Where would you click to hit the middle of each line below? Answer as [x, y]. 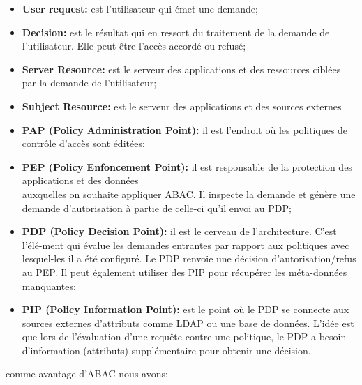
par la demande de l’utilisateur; [89, 83]
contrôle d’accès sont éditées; [83, 143]
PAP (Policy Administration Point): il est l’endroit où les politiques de [185, 129]
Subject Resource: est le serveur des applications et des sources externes [182, 106]
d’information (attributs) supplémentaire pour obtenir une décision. [166, 350]
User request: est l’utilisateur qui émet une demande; [140, 8]
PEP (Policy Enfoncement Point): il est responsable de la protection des [187, 166]
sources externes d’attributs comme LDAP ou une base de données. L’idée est [188, 323]
